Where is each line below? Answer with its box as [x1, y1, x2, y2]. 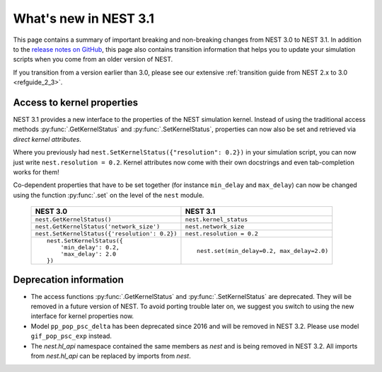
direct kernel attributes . [13, 135, 81, 143]
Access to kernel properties [13, 96, 138, 108]
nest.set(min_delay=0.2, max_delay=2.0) [197, 247, 329, 254]
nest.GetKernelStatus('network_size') [35, 223, 161, 230]
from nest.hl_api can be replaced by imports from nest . [30, 351, 191, 360]
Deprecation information [13, 274, 124, 286]
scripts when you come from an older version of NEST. [13, 55, 173, 64]
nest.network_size [185, 223, 245, 230]
